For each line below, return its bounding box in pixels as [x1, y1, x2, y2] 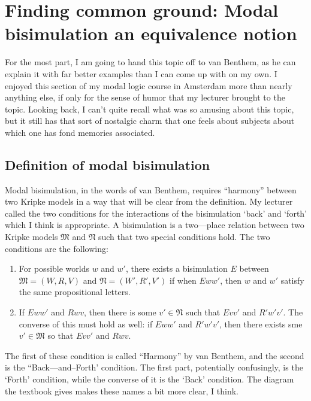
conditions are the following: [5, 242, 108, 254]
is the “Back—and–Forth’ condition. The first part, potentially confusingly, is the [5, 361, 303, 373]
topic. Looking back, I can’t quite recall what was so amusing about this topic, [5, 102, 294, 115]
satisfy [280, 274, 304, 286]
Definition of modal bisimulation [5, 155, 210, 174]
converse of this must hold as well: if [19, 317, 153, 330]
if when [170, 274, 197, 286]
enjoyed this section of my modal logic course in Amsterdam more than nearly [5, 79, 292, 92]
